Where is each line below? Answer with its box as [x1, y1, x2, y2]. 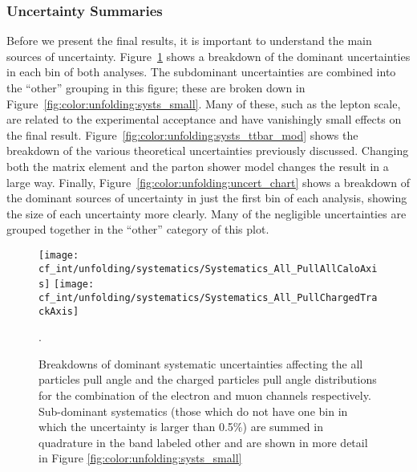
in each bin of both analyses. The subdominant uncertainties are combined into [6, 63, 396, 80]
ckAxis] [38, 305, 79, 317]
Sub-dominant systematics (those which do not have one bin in [38, 402, 348, 419]
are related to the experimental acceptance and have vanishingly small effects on [6, 111, 402, 128]
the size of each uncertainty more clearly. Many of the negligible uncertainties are [6, 205, 407, 222]
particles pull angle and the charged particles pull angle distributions [38, 371, 377, 388]
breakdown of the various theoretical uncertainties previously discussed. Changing [6, 142, 409, 159]
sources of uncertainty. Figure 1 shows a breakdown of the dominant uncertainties [6, 47, 411, 64]
